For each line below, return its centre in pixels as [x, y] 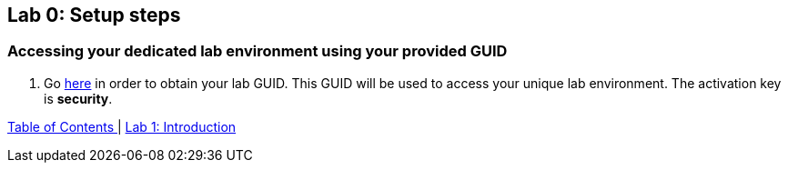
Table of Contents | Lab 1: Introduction [122, 126]
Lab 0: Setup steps [94, 15]
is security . [78, 98]
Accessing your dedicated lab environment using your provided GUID [258, 51]
